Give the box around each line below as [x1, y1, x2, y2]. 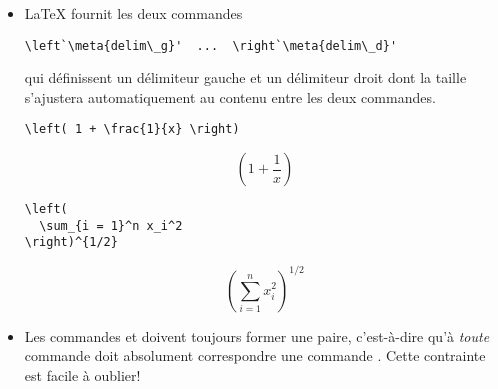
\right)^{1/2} [24, 235, 118, 250]
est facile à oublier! [24, 364, 141, 385]
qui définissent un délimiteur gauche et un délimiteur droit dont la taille [24, 67, 467, 88]
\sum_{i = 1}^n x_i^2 [39, 218, 183, 233]
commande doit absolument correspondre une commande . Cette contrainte [24, 345, 486, 366]
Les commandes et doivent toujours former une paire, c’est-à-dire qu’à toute [24, 325, 490, 346]
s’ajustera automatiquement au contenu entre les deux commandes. [24, 86, 436, 107]
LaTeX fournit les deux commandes [24, 3, 243, 23]
